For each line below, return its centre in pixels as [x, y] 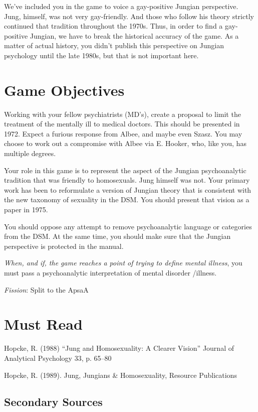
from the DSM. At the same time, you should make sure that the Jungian [117, 236]
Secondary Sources [53, 402]
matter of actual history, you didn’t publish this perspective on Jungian [114, 45]
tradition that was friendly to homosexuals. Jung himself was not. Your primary [127, 180]
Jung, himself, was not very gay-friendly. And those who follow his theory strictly [129, 16]
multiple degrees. [30, 153]
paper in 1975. [26, 210]
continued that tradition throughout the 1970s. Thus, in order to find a [113, 26]
